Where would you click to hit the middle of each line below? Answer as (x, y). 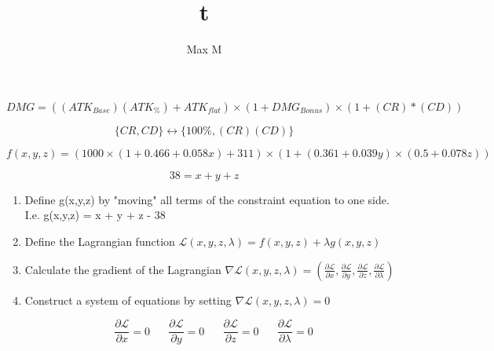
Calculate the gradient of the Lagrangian (123, 269)
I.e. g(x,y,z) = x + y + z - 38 (95, 215)
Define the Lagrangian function (100, 241)
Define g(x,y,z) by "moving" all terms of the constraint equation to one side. (207, 199)
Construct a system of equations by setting (128, 300)
